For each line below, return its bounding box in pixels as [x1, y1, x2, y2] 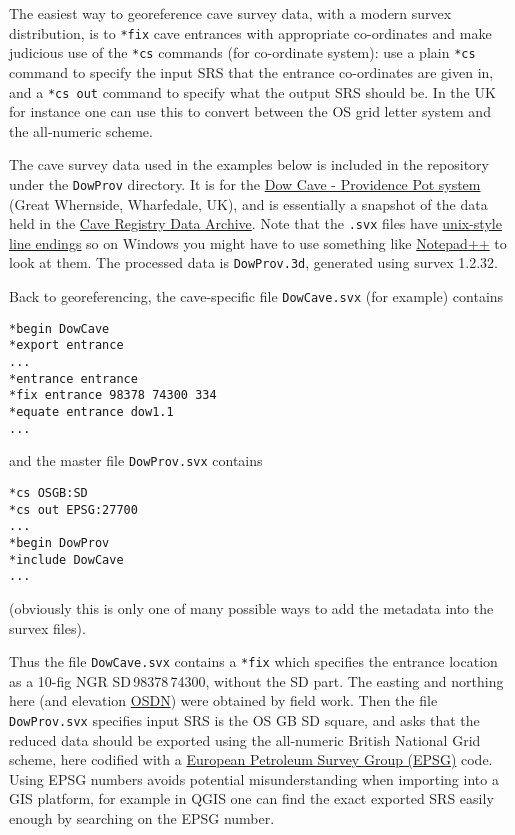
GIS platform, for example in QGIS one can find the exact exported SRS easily [9, 788, 494, 809]
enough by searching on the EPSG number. [9, 808, 275, 828]
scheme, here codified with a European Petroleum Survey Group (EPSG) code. [9, 749, 493, 770]
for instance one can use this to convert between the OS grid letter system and [9, 101, 491, 122]
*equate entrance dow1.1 [9, 405, 174, 420]
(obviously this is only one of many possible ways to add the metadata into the [9, 597, 494, 618]
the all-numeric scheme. [9, 120, 153, 141]
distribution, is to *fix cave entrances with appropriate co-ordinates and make [9, 22, 492, 43]
